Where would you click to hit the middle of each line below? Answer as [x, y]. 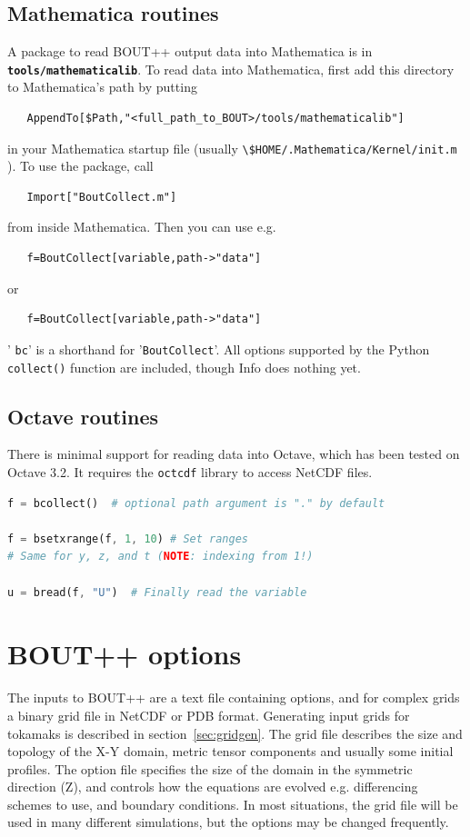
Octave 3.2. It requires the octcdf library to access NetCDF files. [190, 471]
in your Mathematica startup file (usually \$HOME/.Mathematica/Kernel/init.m [232, 148]
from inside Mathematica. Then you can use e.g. [142, 227]
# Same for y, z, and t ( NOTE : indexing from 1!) [160, 557]
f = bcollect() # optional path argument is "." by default [196, 503]
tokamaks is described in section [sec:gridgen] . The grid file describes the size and [235, 733]
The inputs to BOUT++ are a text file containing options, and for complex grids [234, 697]
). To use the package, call [80, 166]
